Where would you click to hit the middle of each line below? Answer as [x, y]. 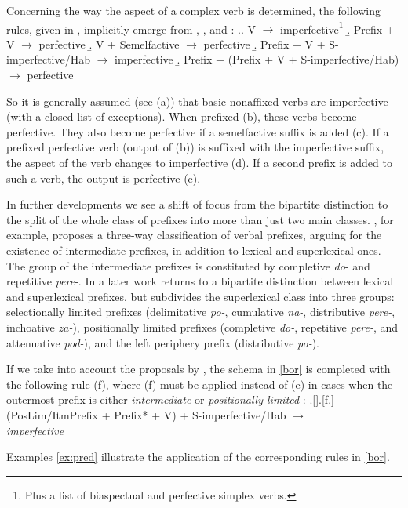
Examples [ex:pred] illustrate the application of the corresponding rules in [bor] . [198, 457]
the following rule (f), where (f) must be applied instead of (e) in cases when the [200, 384]
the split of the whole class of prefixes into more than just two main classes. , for [200, 219]
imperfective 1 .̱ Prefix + [337, 27]
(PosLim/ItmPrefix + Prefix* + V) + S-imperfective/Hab [146, 414]
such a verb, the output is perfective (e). [104, 178]
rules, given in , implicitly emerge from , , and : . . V [131, 29]
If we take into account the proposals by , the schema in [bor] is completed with [199, 369]
